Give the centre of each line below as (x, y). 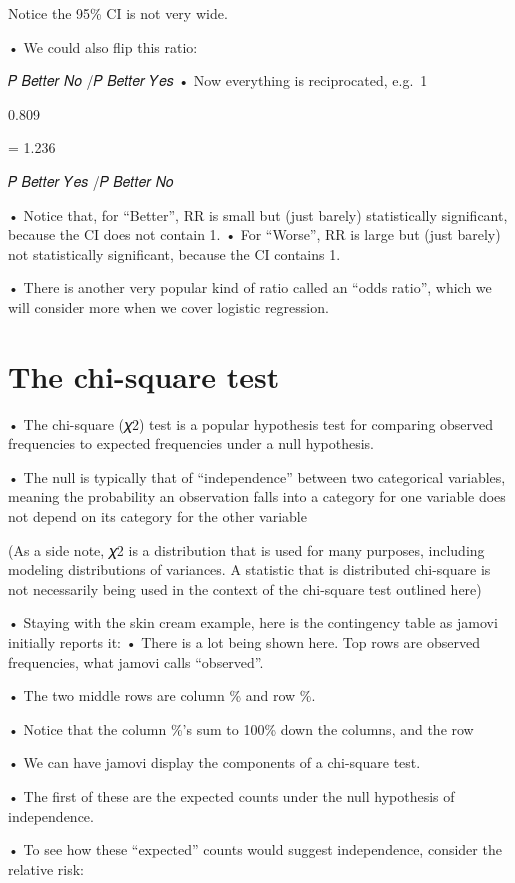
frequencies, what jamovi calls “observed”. (136, 661)
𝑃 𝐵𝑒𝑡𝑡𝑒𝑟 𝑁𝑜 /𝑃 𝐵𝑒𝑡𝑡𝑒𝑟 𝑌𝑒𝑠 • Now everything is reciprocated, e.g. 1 (218, 80)
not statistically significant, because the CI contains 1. (174, 253)
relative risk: (46, 868)
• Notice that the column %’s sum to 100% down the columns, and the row (241, 728)
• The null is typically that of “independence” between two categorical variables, (257, 476)
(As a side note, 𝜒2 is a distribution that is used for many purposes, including (246, 549)
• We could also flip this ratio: (103, 46)
